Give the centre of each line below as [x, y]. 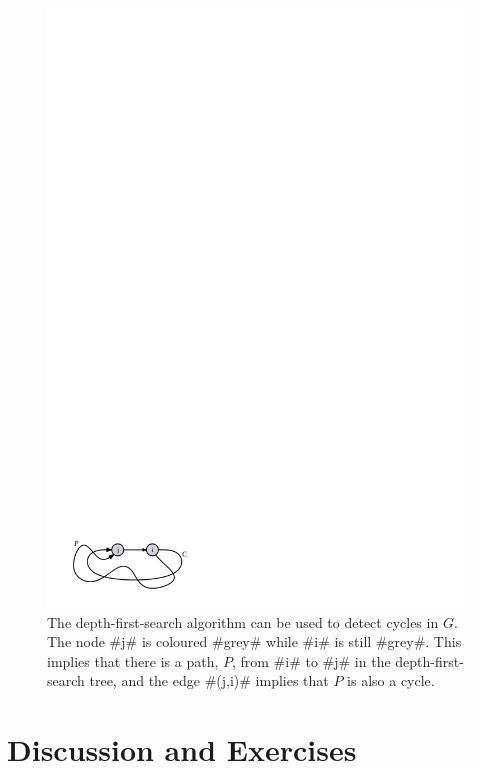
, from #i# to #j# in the [311, 660]
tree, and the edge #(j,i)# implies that [209, 680]
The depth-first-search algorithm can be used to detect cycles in [243, 621]
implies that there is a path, [133, 660]
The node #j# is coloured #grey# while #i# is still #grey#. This [254, 641]
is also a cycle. [391, 680]
